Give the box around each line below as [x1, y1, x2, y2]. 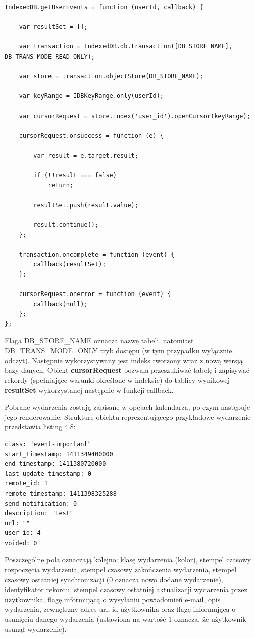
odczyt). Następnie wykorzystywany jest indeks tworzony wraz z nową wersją [5, 355, 243, 365]
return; [47, 181, 74, 189]
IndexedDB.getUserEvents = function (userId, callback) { [5, 4, 203, 11]
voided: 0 [5, 539, 37, 547]
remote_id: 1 [5, 480, 48, 487]
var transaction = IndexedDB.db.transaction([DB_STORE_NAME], [19, 43, 233, 51]
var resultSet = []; [19, 23, 88, 31]
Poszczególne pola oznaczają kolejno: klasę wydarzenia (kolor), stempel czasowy [5, 554, 251, 565]
